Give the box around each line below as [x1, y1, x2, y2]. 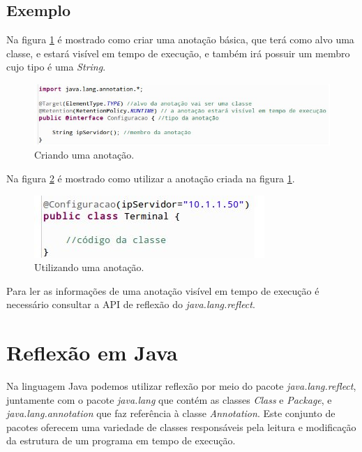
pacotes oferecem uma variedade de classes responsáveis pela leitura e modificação [6, 419, 356, 434]
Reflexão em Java [6, 338, 178, 367]
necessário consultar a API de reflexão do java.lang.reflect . [6, 297, 255, 312]
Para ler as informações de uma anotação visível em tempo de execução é [6, 283, 319, 298]
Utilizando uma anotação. [34, 260, 144, 275]
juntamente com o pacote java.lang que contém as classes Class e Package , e [6, 392, 332, 407]
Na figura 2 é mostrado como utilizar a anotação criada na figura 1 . [6, 171, 295, 185]
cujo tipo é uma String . [6, 59, 106, 74]
